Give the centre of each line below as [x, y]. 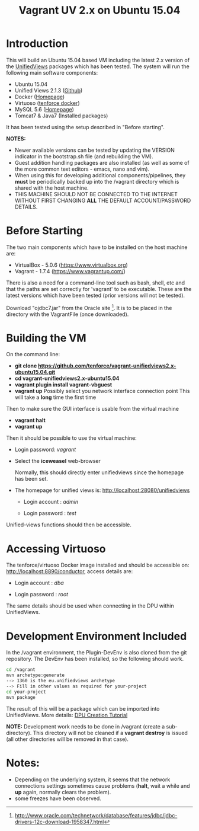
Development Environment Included [97, 636]
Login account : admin [51, 502]
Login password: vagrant [45, 450]
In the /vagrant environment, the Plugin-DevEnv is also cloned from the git [97, 653]
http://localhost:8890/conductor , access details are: [70, 571]
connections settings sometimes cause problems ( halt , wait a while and [102, 785]
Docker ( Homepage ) [40, 97]
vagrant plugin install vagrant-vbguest [63, 385]
